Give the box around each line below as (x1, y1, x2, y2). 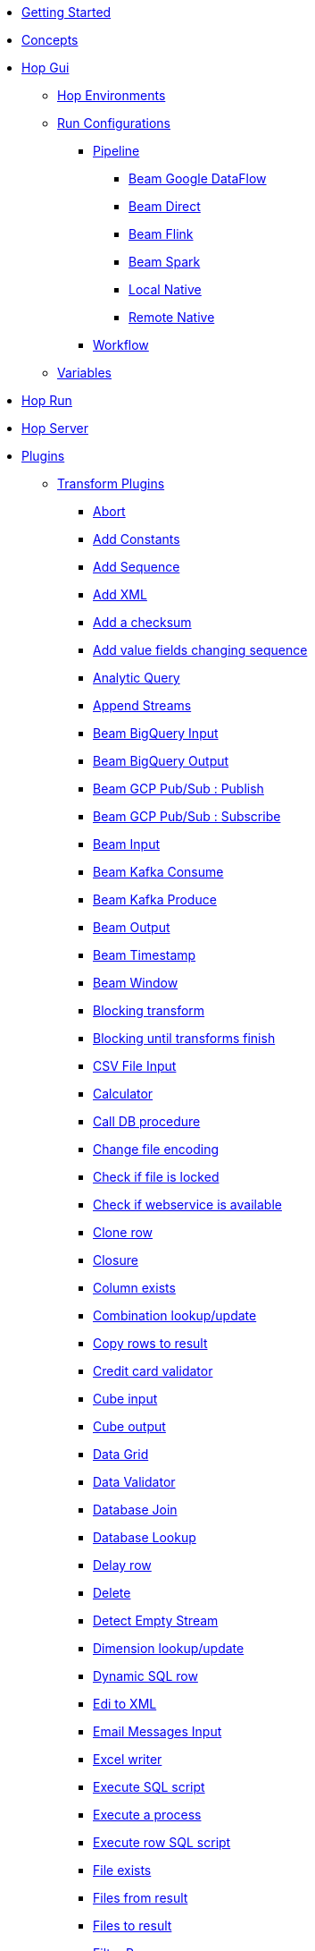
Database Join (93, 1502, 178, 1517)
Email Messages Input (93, 1724, 222, 1739)
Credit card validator (93, 1363, 213, 1378)
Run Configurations (57, 115, 170, 131)
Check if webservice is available (93, 1197, 282, 1212)
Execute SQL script (93, 1779, 205, 1794)
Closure (93, 1252, 138, 1268)
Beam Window (93, 975, 178, 990)
